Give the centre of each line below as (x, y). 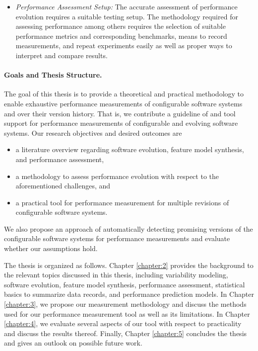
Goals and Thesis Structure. (53, 75)
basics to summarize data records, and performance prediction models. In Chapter (129, 294)
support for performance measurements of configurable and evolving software (121, 123)
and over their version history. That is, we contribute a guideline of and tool (120, 113)
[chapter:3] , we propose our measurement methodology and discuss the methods (125, 304)
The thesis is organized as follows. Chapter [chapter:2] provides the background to (129, 265)
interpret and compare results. (62, 55)
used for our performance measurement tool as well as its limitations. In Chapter (127, 313)
